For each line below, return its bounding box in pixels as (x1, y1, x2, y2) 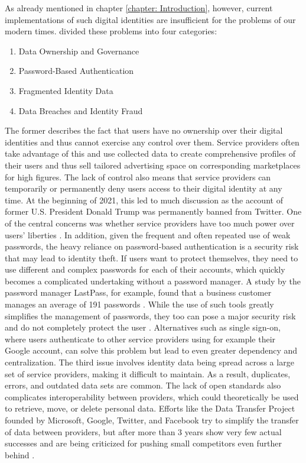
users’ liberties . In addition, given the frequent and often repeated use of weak (5, 228, 291, 241)
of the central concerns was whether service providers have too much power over (5, 216, 295, 229)
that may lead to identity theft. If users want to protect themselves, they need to (5, 251, 298, 264)
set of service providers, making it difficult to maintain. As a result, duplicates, (5, 367, 291, 380)
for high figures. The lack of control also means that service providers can (5, 170, 271, 183)
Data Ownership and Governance (18, 44, 139, 57)
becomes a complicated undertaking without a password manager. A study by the (5, 274, 301, 287)
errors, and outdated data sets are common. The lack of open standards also (5, 379, 281, 391)
